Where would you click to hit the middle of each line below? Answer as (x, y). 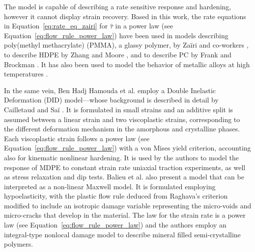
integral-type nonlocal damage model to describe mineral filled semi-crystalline (122, 234)
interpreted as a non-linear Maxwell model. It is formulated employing (110, 186)
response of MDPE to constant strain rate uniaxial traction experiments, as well (125, 167)
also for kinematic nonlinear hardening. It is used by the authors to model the (122, 157)
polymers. (19, 244)
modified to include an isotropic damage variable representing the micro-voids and (128, 205)
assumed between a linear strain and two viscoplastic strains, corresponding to (122, 119)
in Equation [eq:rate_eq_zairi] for (56, 26)
